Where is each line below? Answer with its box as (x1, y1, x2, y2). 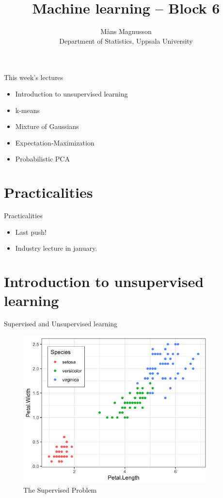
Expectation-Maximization (15, 137, 95, 147)
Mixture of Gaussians (15, 121, 79, 131)
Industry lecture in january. (15, 243, 97, 253)
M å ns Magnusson (100, 26, 152, 36)
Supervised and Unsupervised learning (4, 319, 118, 329)
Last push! (15, 226, 47, 237)
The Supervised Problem (23, 485, 97, 495)
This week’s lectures (4, 72, 64, 82)
